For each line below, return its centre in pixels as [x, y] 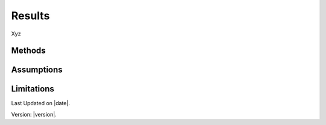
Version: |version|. [34, 114]
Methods [28, 51]
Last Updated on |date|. [41, 103]
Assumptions [37, 70]
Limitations [33, 89]
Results [30, 16]
